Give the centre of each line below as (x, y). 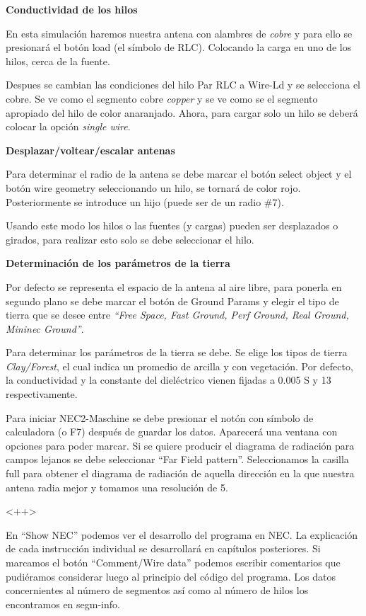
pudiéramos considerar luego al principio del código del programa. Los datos (171, 576)
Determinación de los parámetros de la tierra (118, 263)
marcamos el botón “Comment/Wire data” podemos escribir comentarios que (173, 562)
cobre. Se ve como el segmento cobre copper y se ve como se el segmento (162, 98)
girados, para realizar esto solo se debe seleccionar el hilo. (130, 239)
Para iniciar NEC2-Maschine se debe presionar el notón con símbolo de (160, 417)
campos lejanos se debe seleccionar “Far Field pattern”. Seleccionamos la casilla (177, 459)
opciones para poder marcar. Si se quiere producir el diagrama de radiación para (180, 445)
